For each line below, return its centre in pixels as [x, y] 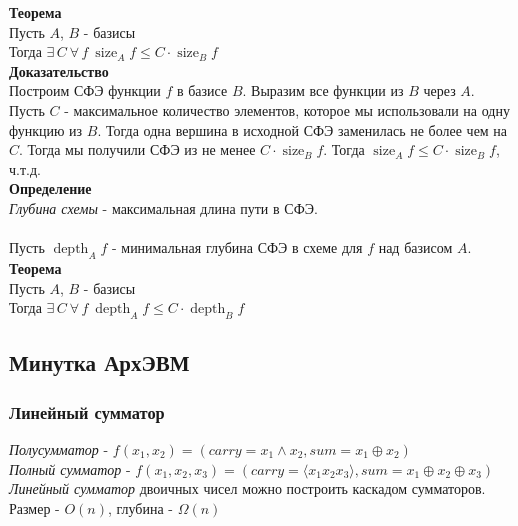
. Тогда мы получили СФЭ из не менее [137, 149]
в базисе [202, 90]
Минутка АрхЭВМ [99, 362]
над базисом [415, 247]
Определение [50, 188]
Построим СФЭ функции [85, 90]
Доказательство [59, 70]
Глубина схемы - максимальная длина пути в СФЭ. [163, 207]
